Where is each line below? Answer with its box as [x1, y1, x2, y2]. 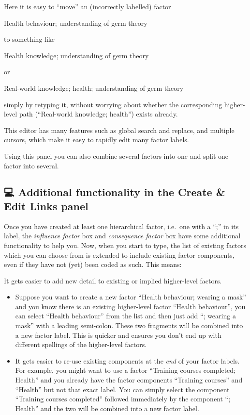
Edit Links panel [4, 198, 88, 213]
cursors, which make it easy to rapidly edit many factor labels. [4, 134, 189, 145]
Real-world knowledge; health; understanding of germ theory [4, 83, 184, 93]
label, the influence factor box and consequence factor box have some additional [4, 231, 241, 241]
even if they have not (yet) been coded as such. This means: [4, 259, 182, 269]
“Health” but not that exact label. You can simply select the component [15, 384, 230, 394]
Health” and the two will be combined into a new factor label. [15, 403, 199, 413]
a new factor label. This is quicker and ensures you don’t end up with [15, 330, 221, 340]
